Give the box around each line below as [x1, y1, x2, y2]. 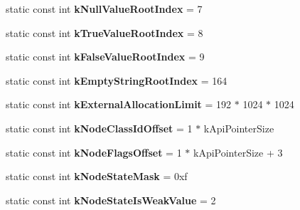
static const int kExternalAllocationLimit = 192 [6, 97, 232, 112]
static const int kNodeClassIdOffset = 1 [6, 120, 193, 135]
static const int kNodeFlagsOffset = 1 [6, 145, 182, 159]
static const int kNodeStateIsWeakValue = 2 [6, 192, 216, 207]
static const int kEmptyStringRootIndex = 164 [6, 73, 227, 88]
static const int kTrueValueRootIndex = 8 [6, 25, 203, 40]
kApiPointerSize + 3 [193, 145, 283, 159]
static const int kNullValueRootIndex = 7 [6, 1, 203, 16]
